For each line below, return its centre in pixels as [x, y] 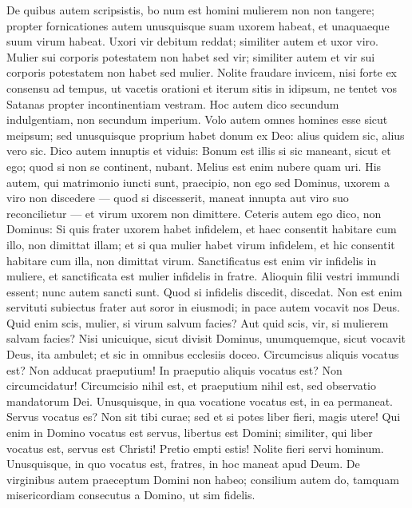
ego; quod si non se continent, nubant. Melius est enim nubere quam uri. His [194, 166]
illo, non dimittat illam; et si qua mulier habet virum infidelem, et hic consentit [201, 244]
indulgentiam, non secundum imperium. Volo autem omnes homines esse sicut [197, 119]
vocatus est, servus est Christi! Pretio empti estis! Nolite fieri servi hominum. [195, 448]
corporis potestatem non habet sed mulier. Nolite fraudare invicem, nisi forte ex [202, 72]
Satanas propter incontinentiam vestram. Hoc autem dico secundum [173, 103]
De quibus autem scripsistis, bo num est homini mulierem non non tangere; [190, 10]
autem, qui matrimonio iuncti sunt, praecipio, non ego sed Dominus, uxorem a [198, 182]
